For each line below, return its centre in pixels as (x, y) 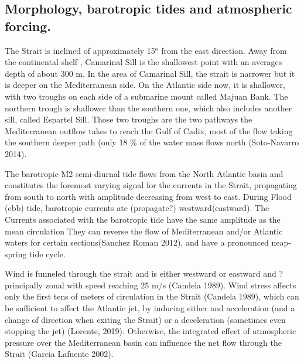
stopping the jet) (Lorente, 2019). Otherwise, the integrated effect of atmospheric (151, 331)
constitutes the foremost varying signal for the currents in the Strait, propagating (151, 185)
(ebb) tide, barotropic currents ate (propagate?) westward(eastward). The (137, 208)
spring (16, 254)
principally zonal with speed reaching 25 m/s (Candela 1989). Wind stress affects (151, 285)
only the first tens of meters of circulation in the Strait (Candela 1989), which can (152, 296)
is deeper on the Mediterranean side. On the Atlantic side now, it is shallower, (145, 85)
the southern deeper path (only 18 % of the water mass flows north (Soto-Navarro (152, 142)
